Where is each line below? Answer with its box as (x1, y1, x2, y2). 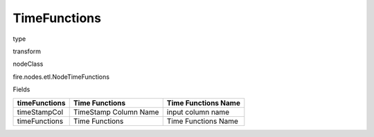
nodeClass (12, 60, 44, 68)
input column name (166, 107, 230, 117)
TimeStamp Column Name (73, 107, 159, 117)
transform (12, 47, 42, 55)
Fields (12, 85, 30, 93)
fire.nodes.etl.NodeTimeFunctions (12, 73, 110, 81)
